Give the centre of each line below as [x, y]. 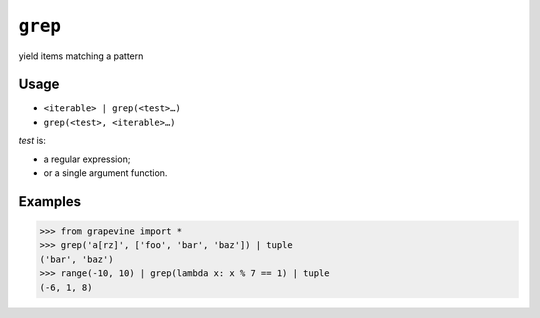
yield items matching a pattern [81, 56]
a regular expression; [87, 159]
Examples [50, 201]
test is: [32, 141]
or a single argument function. [105, 173]
